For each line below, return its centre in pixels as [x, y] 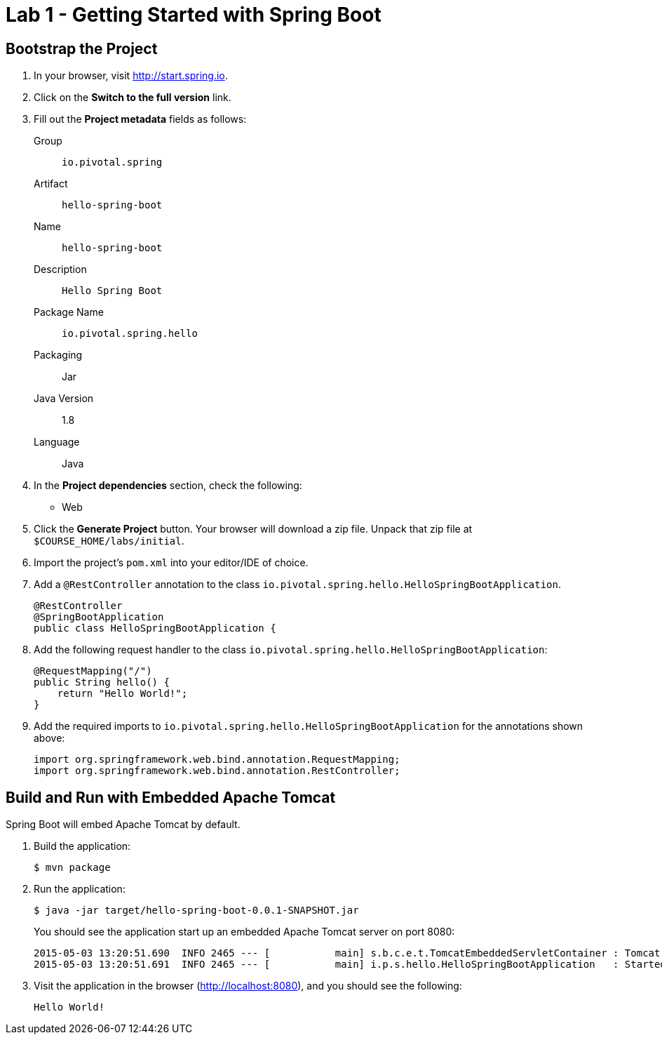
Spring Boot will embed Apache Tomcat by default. [123, 825]
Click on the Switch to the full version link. [133, 98]
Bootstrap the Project [82, 48]
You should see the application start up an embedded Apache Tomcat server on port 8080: [244, 932]
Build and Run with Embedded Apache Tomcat [171, 797]
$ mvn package [72, 868]
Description [60, 269]
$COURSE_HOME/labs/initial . [109, 541]
